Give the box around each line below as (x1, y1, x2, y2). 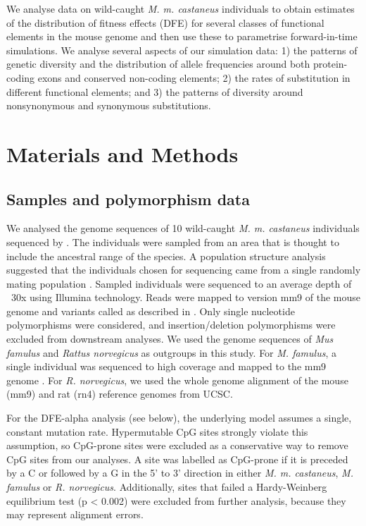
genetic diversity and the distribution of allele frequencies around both (6, 56, 310, 71)
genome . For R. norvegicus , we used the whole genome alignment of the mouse (6, 372, 348, 387)
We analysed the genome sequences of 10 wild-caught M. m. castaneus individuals (6, 221, 360, 236)
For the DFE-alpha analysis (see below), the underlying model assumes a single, (6, 410, 352, 425)
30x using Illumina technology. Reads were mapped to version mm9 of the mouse (11, 290, 360, 305)
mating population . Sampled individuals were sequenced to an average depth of (6, 276, 352, 290)
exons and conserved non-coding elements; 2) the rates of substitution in (37, 70, 351, 85)
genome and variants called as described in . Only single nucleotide (6, 303, 295, 318)
